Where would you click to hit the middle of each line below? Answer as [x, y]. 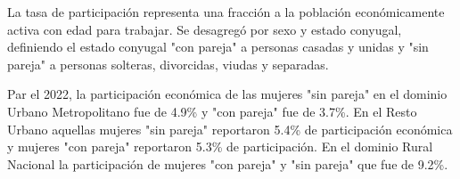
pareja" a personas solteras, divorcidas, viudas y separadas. [168, 64]
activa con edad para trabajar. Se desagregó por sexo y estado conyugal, [205, 29]
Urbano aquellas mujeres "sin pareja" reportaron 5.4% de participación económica [230, 129]
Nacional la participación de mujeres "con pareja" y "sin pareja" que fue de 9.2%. [228, 163]
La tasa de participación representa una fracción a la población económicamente [226, 12]
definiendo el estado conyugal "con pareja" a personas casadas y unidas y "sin [218, 47]
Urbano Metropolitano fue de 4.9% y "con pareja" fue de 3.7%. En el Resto [212, 111]
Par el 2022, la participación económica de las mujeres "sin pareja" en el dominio [227, 94]
